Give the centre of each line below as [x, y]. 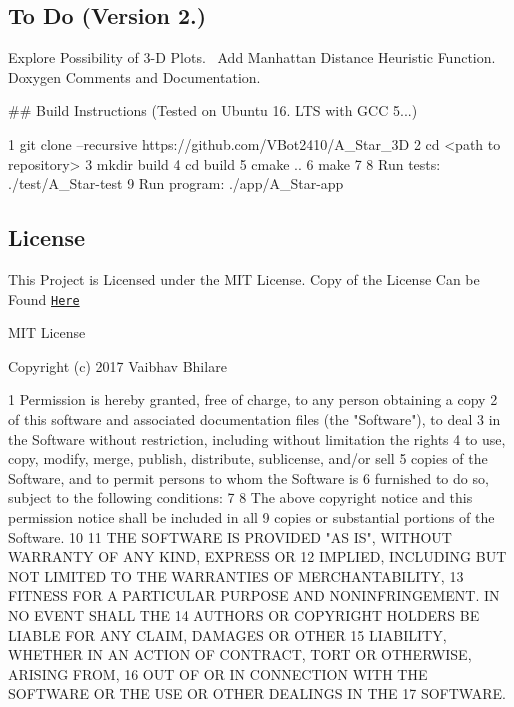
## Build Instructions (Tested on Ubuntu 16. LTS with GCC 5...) [213, 110]
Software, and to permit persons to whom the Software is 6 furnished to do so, [248, 477]
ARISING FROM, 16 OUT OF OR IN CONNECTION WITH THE [218, 673]
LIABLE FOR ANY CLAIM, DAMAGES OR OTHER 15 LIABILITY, [227, 634]
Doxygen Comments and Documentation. [134, 76]
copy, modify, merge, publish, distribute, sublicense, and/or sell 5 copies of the [248, 458]
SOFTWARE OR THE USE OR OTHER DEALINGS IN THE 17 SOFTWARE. [257, 693]
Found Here [44, 298]
